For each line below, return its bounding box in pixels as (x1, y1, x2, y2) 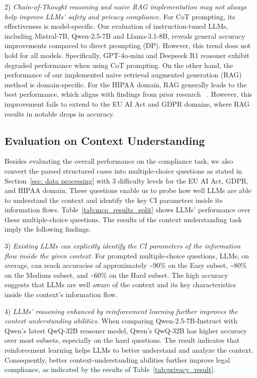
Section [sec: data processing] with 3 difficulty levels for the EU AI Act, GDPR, (4, 175, 249, 186)
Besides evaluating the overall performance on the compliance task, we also (4, 156, 233, 166)
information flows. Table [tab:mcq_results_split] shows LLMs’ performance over (4, 204, 251, 215)
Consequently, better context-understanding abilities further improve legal (4, 354, 230, 365)
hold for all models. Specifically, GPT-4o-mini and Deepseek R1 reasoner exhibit (4, 50, 250, 60)
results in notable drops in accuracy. (4, 108, 115, 119)
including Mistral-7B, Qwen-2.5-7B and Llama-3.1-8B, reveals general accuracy (4, 30, 246, 41)
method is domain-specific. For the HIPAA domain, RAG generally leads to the (4, 79, 247, 89)
